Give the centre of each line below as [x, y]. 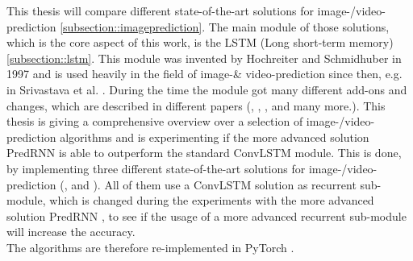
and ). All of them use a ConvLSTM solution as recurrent [214, 184]
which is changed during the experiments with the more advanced [212, 200]
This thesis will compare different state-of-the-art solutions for [160, 10]
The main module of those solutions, [299, 26]
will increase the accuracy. [71, 232]
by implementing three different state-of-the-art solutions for [156, 168]
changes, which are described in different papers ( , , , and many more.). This [196, 105]
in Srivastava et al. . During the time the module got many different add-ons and [207, 89]
